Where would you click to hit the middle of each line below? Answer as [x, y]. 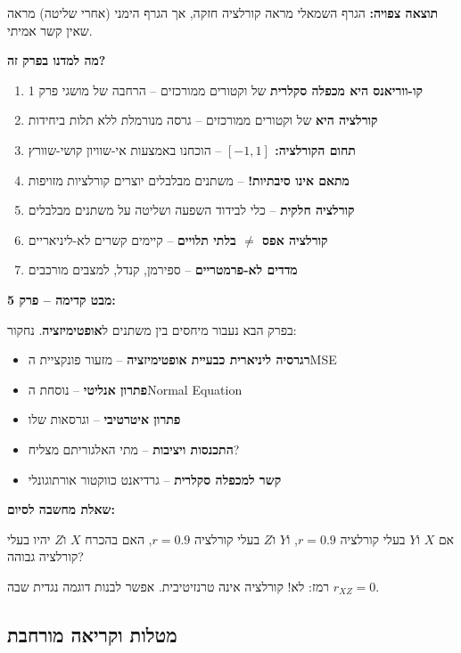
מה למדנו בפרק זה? [57, 60]
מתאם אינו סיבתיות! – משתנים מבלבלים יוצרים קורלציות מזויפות [189, 180]
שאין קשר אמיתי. [50, 30]
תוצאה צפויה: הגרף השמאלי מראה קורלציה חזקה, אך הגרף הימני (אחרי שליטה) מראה [223, 12]
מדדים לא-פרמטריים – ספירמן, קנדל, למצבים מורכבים [163, 269]
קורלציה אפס [295, 239]
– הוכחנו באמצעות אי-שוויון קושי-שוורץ [125, 149]
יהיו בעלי [29, 539]
